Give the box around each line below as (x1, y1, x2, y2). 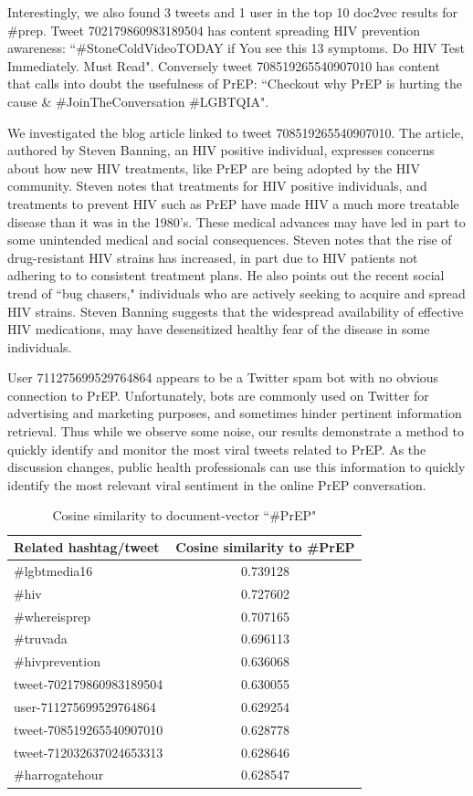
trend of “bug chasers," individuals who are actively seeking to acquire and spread (7, 283, 466, 302)
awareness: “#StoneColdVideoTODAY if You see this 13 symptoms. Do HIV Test (7, 38, 466, 58)
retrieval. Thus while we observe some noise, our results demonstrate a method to (7, 422, 465, 441)
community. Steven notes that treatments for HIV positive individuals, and (7, 176, 427, 195)
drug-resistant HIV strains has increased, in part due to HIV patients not (7, 247, 418, 267)
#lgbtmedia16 (14, 560, 93, 580)
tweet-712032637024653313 (14, 742, 163, 761)
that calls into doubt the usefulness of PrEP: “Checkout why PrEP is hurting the (7, 74, 462, 93)
